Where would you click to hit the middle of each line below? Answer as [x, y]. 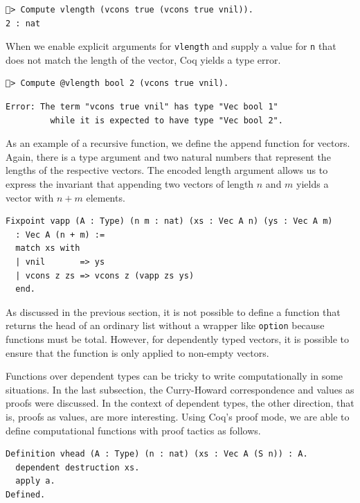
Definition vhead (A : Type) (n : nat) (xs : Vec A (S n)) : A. [157, 454]
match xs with [48, 248]
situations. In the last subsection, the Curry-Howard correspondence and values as [180, 389]
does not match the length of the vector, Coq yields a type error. [143, 59]
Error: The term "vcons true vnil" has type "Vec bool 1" [142, 107]
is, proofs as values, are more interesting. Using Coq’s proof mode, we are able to [178, 416]
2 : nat [23, 23]
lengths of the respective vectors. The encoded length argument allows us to [167, 170]
